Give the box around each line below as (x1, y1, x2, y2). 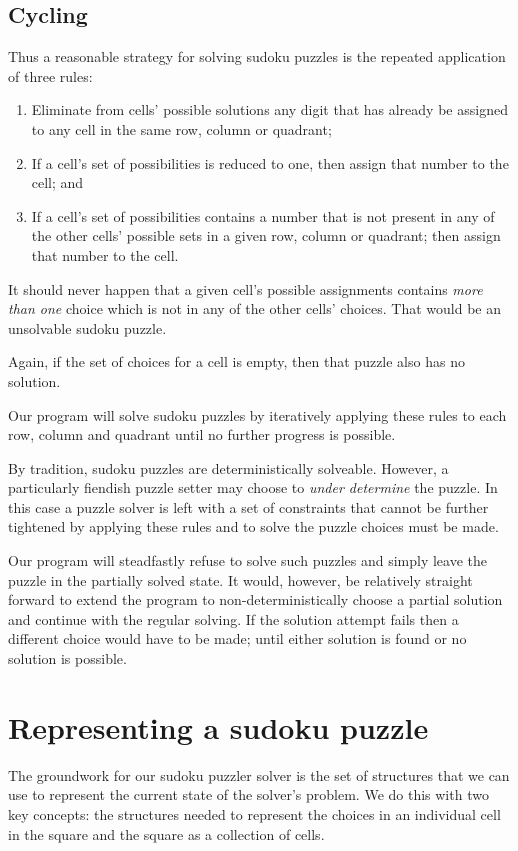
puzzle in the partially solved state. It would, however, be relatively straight (8, 569, 473, 590)
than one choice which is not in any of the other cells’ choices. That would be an (8, 298, 501, 319)
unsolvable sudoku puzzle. (8, 317, 167, 338)
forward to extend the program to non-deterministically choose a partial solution (8, 589, 503, 610)
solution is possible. (8, 648, 127, 669)
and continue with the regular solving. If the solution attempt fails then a (8, 608, 459, 629)
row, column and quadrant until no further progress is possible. (8, 424, 396, 445)
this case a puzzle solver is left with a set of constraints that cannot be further (8, 496, 489, 517)
